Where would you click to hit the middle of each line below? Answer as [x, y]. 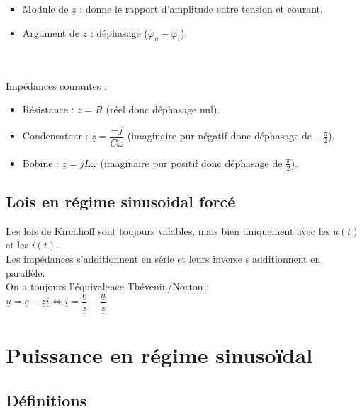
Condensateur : [55, 136]
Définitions [46, 400]
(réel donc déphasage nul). [163, 109]
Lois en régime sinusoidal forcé [121, 201]
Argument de [51, 32]
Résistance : [48, 109]
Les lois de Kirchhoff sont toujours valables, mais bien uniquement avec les [168, 230]
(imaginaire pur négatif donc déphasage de [220, 136]
